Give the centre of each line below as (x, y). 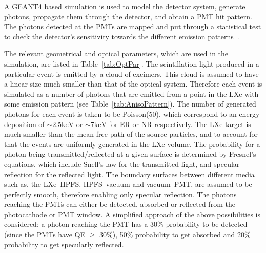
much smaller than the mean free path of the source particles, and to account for (131, 134)
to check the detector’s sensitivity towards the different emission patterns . (122, 36)
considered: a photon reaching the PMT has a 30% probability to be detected (126, 224)
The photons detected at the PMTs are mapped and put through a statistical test (133, 26)
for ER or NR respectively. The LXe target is (180, 124)
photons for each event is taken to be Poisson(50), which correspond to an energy (132, 113)
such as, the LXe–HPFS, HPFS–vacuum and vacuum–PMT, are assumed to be (128, 184)
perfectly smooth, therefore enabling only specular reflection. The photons (120, 194)
